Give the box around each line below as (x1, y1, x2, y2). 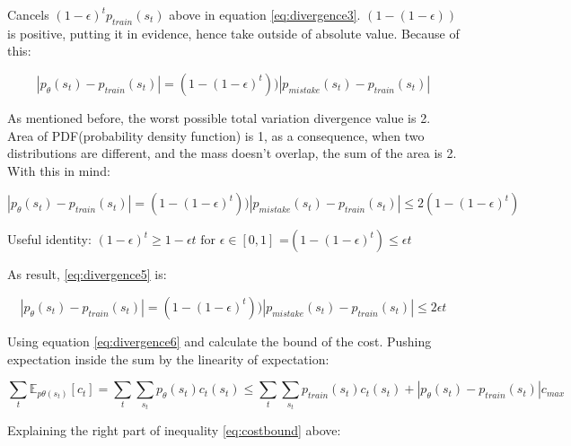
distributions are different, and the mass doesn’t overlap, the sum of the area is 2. (7, 144, 457, 162)
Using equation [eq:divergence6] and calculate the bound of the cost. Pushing (7, 331, 432, 350)
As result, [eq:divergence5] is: (7, 265, 167, 284)
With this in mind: (7, 161, 110, 179)
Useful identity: (7, 230, 92, 249)
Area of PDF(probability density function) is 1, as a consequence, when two (7, 126, 425, 144)
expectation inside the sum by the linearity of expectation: (7, 349, 329, 368)
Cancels (7, 5, 49, 23)
